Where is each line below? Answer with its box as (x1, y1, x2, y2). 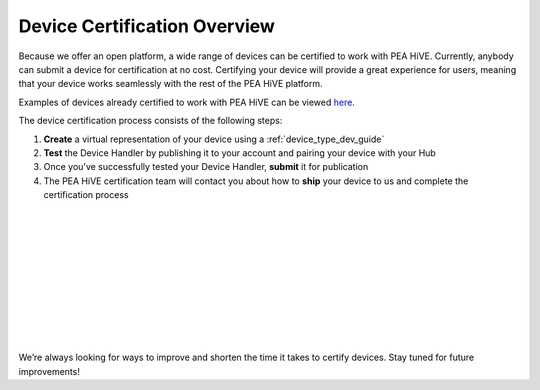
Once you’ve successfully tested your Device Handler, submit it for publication (43, 161, 369, 173)
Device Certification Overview (18, 15, 275, 37)
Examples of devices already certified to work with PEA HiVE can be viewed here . (18, 96, 355, 108)
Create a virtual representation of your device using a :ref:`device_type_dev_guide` (43, 133, 385, 145)
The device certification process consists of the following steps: (18, 115, 283, 127)
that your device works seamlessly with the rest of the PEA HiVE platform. (18, 78, 323, 90)
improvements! (18, 365, 80, 377)
